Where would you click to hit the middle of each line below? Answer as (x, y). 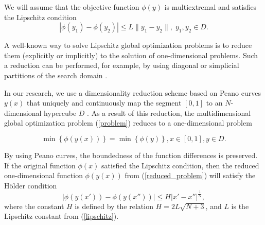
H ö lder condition (31, 185)
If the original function (40, 165)
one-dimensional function (43, 175)
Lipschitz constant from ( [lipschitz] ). (61, 216)
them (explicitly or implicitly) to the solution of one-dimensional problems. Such (131, 55)
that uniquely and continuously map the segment (104, 103)
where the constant (34, 206)
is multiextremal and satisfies (210, 7)
